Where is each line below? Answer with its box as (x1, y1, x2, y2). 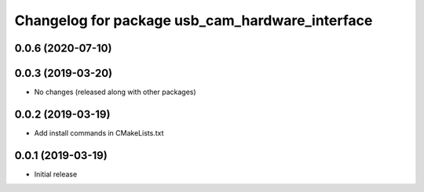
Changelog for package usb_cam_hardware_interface (14, 12, 373, 29)
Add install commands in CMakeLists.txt (34, 128, 164, 137)
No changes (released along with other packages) (34, 87, 196, 97)
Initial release (34, 169, 78, 179)
